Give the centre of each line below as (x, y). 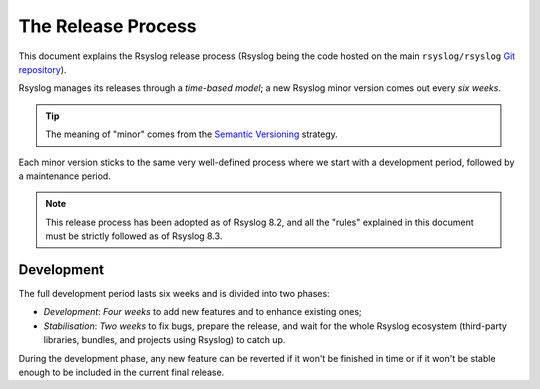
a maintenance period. (65, 176)
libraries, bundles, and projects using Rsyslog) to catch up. (164, 340)
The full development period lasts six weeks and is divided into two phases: (174, 293)
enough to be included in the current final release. (121, 372)
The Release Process (107, 26)
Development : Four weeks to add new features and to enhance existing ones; (202, 312)
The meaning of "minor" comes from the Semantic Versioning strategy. (192, 134)
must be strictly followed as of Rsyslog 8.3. (134, 236)
